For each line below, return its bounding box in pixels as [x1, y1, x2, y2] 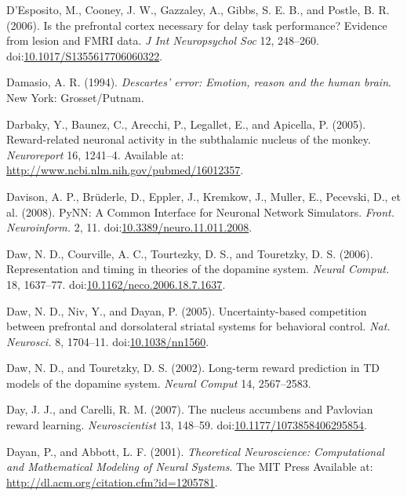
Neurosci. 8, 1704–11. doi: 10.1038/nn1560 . [6, 333, 209, 349]
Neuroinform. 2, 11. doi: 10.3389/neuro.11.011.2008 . [6, 219, 253, 235]
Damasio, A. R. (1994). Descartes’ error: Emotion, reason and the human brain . [6, 74, 391, 90]
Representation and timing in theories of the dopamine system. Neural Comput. [6, 261, 390, 277]
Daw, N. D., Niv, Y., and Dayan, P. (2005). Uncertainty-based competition [6, 302, 367, 319]
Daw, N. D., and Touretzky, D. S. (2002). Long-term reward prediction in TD [6, 359, 380, 376]
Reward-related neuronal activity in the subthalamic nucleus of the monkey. [6, 131, 371, 148]
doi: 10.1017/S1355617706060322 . [6, 47, 163, 64]
